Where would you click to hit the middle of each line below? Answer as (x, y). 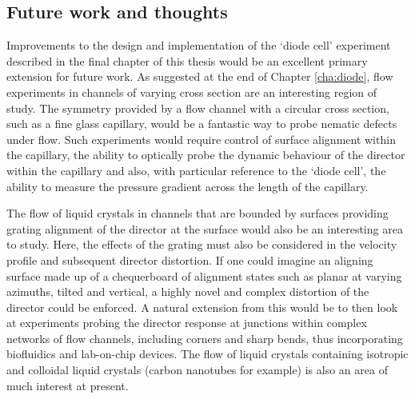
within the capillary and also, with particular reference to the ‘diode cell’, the (196, 170)
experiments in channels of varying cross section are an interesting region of (192, 92)
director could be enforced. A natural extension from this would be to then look (202, 307)
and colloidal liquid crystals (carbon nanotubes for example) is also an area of (197, 370)
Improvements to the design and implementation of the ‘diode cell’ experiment (199, 45)
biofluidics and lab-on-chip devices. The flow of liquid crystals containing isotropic (207, 354)
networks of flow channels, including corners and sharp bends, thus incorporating (205, 338)
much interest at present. (68, 385)
